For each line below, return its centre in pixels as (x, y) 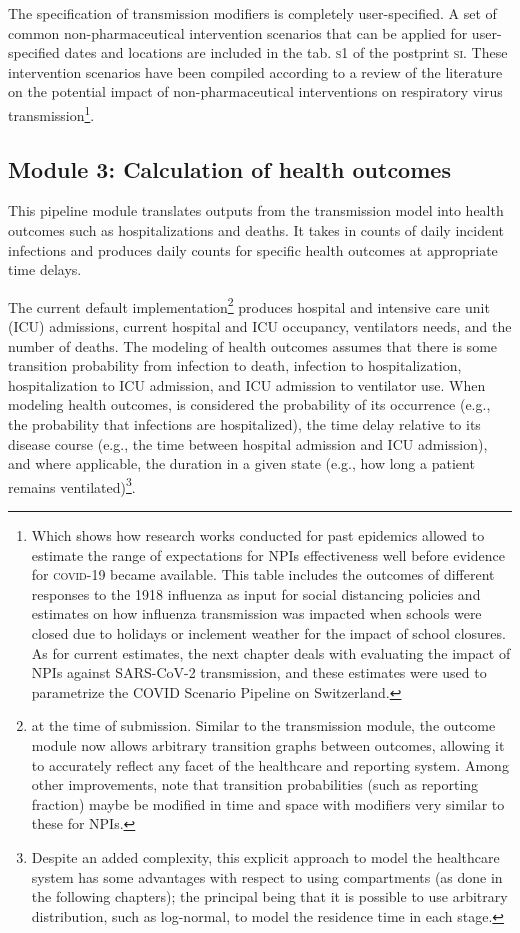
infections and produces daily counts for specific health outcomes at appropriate (253, 249)
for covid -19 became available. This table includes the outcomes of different (263, 574)
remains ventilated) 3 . (72, 485)
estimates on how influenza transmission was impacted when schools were (256, 613)
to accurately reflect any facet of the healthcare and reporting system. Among (270, 764)
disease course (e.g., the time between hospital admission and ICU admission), (248, 443)
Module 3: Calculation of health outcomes (229, 168)
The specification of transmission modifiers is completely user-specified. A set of (252, 13)
